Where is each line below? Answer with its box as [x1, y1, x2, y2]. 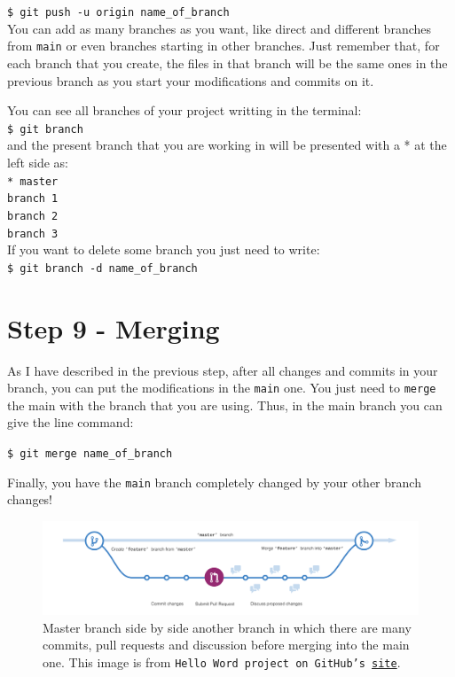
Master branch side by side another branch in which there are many [43, 618, 412, 636]
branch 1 [7, 192, 59, 206]
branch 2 [7, 209, 59, 222]
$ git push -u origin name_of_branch [7, 6, 230, 19]
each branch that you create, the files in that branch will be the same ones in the [7, 53, 448, 72]
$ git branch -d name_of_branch [7, 261, 198, 275]
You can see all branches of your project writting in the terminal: [7, 101, 362, 120]
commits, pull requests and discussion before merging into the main [43, 635, 410, 654]
